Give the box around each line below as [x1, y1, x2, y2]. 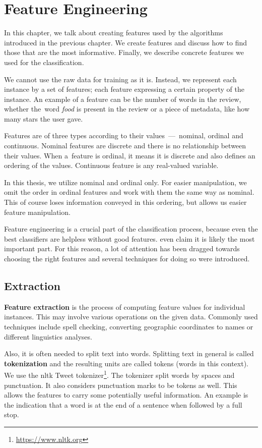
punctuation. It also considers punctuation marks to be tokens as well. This [4, 379, 237, 390]
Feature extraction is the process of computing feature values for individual [4, 301, 245, 312]
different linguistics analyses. [4, 331, 92, 342]
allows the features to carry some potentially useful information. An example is [4, 389, 248, 400]
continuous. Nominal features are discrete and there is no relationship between [4, 140, 246, 151]
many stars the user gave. [4, 113, 83, 124]
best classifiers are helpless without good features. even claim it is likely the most [4, 233, 255, 244]
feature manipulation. [4, 206, 71, 217]
